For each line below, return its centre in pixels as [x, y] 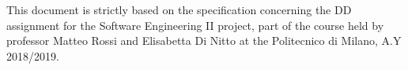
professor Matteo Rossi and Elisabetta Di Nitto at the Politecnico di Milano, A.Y [204, 41]
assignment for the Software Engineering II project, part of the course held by [195, 25]
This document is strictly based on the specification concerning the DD [179, 9]
